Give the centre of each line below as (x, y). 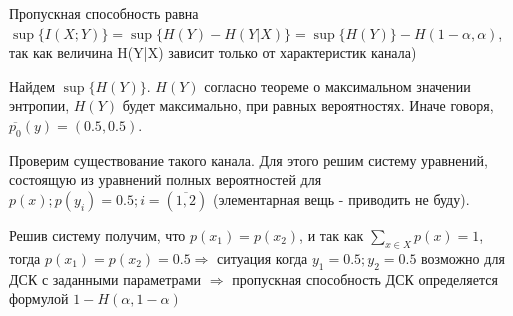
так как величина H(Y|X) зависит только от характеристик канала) (213, 52)
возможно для (463, 257)
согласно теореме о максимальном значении (337, 85)
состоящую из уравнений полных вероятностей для (165, 179)
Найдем (32, 85)
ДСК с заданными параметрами (105, 278)
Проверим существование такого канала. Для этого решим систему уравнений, (248, 159)
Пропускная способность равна (104, 13)
